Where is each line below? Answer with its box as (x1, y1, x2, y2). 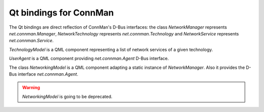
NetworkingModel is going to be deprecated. (22, 94, 112, 99)
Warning (22, 85, 40, 91)
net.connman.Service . (9, 38, 54, 44)
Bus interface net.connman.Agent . (9, 71, 78, 77)
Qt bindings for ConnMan (9, 7, 114, 18)
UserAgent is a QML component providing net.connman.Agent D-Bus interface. (9, 56, 169, 62)
